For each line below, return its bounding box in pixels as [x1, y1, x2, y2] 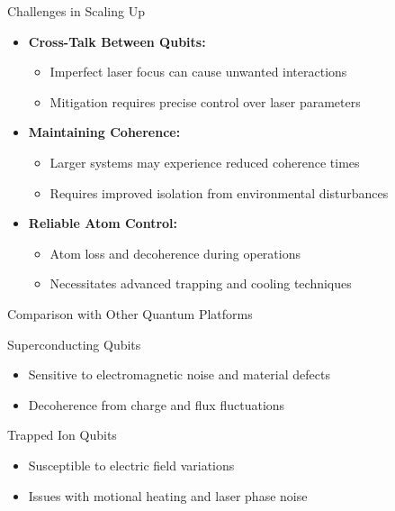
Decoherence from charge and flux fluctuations [28, 395, 285, 414]
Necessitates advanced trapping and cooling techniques [49, 274, 352, 293]
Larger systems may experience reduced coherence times [49, 152, 360, 171]
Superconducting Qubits [7, 334, 141, 353]
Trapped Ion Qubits [7, 425, 117, 444]
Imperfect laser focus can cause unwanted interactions [49, 62, 347, 81]
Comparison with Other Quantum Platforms [7, 304, 253, 323]
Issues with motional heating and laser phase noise [28, 486, 308, 505]
